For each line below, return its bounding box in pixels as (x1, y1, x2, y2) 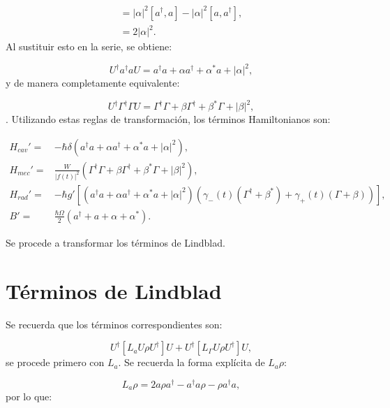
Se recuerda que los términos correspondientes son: (6, 316, 223, 331)
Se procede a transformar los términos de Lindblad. (6, 235, 225, 249)
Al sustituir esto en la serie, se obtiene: (6, 39, 172, 54)
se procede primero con (6, 355, 105, 370)
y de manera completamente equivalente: (6, 75, 180, 90)
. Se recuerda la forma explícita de (118, 355, 265, 370)
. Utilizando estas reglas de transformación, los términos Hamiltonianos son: (6, 112, 331, 126)
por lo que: (6, 389, 52, 404)
